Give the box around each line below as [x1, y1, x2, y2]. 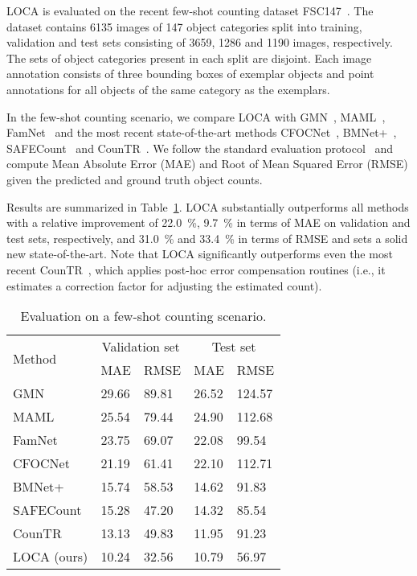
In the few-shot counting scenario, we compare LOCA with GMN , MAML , [6, 108, 386, 125]
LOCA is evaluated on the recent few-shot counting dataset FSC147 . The [6, 2, 374, 19]
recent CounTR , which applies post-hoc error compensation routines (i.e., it [6, 261, 386, 278]
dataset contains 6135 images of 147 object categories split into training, [6, 18, 362, 35]
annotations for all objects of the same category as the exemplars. [6, 80, 330, 97]
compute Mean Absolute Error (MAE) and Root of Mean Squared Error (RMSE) [6, 155, 408, 172]
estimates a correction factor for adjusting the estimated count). [6, 277, 322, 294]
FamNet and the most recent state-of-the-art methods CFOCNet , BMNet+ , [6, 124, 397, 141]
